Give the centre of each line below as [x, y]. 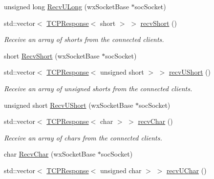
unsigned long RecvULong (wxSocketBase [66, 6]
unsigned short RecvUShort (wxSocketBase [69, 105]
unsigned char [121, 170]
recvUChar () [186, 170]
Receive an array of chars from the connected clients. [83, 137]
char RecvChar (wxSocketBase [50, 154]
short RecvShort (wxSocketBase [52, 55]
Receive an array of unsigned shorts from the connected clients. [98, 88]
